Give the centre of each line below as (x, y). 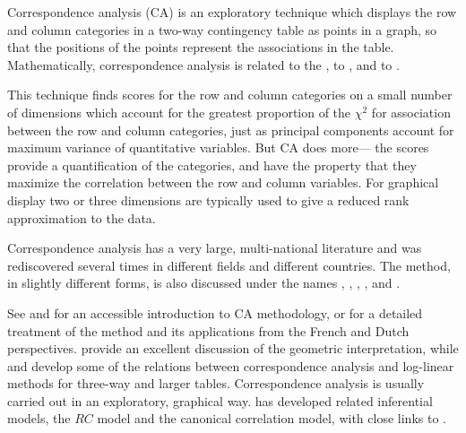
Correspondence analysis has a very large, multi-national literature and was (215, 248)
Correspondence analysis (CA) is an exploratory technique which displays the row (232, 12)
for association (411, 112)
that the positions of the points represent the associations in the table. (201, 47)
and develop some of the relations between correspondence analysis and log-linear (231, 365)
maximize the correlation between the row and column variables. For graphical (223, 182)
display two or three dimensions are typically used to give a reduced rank (208, 199)
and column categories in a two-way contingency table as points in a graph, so (222, 29)
